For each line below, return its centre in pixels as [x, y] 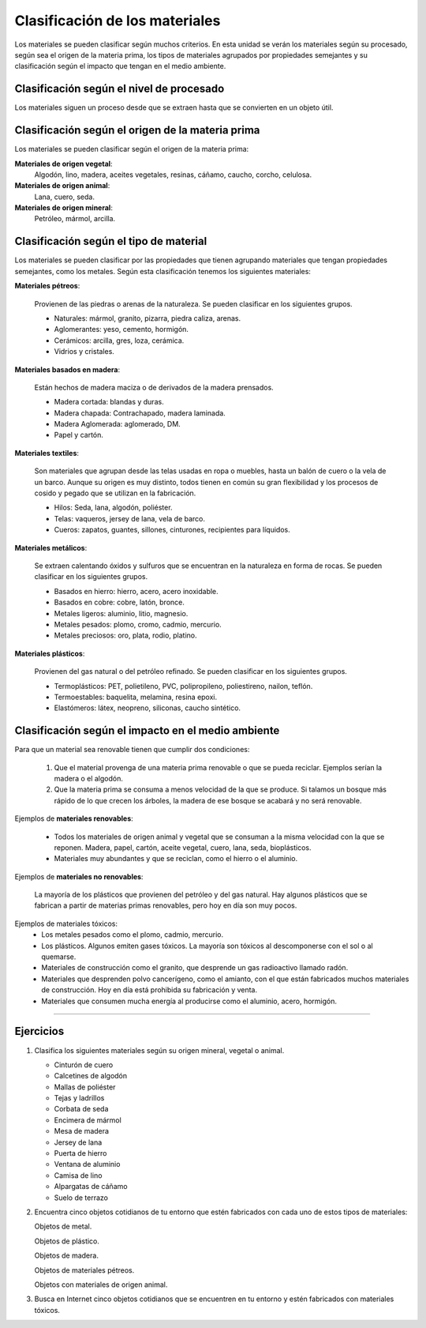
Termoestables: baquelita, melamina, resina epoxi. [136, 697]
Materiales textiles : [47, 453]
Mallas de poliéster [85, 1087]
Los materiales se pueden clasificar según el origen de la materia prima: [132, 149]
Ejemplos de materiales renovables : [74, 818]
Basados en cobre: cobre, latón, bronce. [120, 602]
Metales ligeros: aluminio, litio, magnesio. [121, 613]
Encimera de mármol [88, 1120]
